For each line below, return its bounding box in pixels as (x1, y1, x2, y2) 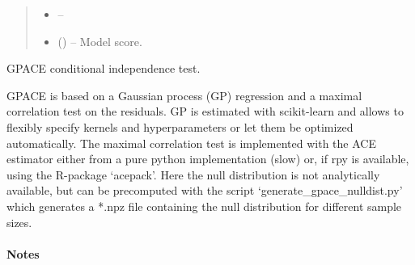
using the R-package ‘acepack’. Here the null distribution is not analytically (6, 166, 380, 183)
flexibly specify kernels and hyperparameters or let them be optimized (6, 118, 354, 135)
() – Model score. (57, 32, 142, 49)
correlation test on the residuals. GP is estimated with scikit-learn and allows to (6, 103, 404, 120)
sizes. (6, 213, 32, 230)
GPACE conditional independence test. (6, 60, 201, 77)
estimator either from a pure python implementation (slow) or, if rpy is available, (6, 150, 409, 167)
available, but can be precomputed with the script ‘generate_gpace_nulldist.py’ (6, 182, 403, 199)
